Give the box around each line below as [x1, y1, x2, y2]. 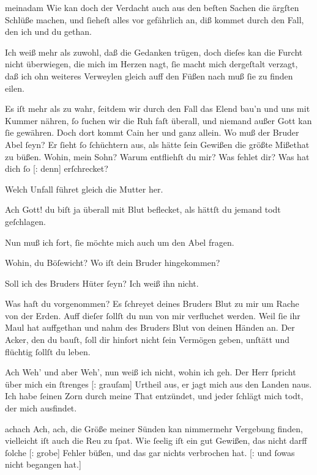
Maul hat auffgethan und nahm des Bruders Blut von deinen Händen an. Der [5, 321, 295, 334]
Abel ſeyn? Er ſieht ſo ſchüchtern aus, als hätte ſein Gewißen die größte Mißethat [5, 138, 310, 150]
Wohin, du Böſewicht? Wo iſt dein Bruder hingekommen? [5, 256, 220, 269]
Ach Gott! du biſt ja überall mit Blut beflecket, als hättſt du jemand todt [5, 203, 281, 216]
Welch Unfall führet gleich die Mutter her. [5, 182, 163, 195]
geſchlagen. [5, 215, 46, 227]
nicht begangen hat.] [5, 458, 81, 471]
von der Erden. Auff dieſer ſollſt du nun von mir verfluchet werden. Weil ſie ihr [5, 309, 300, 322]
